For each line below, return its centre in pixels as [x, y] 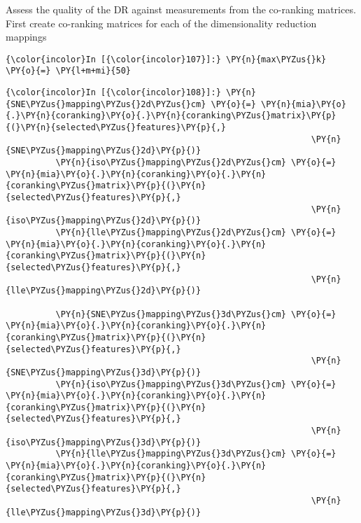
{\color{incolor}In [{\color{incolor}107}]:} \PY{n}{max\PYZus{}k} [166, 59]
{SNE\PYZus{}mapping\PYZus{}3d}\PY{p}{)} [104, 372]
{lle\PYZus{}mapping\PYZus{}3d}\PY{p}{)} [104, 512]
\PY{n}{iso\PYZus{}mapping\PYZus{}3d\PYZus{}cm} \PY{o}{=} [196, 384]
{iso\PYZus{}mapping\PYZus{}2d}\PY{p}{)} [104, 221]
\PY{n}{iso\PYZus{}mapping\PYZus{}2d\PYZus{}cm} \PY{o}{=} [196, 163]
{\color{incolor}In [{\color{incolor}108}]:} [113, 93]
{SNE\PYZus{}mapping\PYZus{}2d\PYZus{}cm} [106, 104]
